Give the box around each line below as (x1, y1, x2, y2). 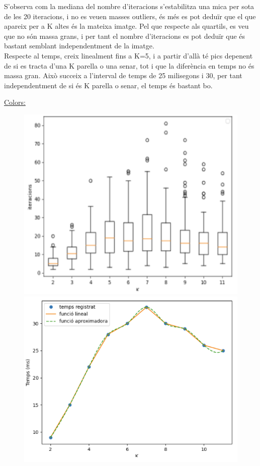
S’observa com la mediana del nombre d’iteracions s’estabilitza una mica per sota (4, 1, 254, 11)
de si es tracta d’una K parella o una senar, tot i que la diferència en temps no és (4, 60, 254, 71)
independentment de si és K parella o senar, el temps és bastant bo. (4, 80, 213, 90)
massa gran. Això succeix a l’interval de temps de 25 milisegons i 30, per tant (4, 70, 242, 81)
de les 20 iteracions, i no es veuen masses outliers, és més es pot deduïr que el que (4, 11, 256, 21)
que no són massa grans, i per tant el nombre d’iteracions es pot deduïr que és (4, 30, 245, 41)
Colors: (4, 97, 26, 107)
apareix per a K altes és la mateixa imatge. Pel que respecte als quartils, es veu (4, 21, 249, 31)
